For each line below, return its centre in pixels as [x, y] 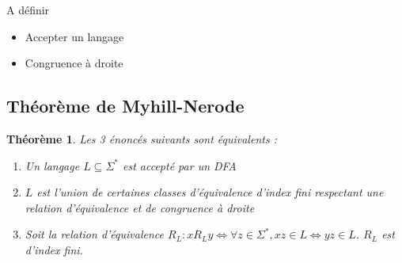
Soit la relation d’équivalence [94, 234]
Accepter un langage [74, 36]
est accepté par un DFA [179, 165]
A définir [28, 10]
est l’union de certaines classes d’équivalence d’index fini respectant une [210, 192]
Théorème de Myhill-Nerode [125, 106]
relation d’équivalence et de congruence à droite [140, 207]
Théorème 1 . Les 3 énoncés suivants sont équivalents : [142, 138]
